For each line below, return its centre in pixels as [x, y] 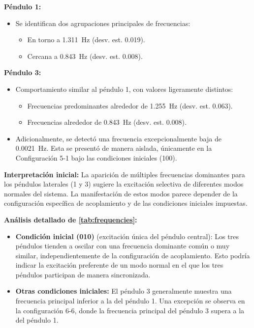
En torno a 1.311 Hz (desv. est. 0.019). [86, 40]
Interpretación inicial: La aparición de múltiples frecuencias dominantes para [125, 174]
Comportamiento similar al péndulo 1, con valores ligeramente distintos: [124, 89]
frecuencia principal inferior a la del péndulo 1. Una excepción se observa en [130, 301]
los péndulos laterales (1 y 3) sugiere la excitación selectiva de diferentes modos [124, 184]
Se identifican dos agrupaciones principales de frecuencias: [103, 23]
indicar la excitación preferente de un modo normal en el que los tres [119, 265]
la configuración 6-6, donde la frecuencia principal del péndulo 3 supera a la [130, 310]
